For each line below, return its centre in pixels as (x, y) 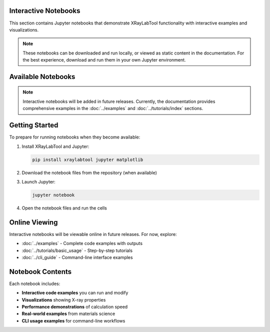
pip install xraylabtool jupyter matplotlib (88, 159)
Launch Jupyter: (39, 181)
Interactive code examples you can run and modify (75, 293)
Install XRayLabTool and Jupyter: (55, 146)
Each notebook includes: (35, 283)
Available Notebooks (42, 77)
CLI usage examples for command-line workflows (73, 320)
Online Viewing (33, 222)
